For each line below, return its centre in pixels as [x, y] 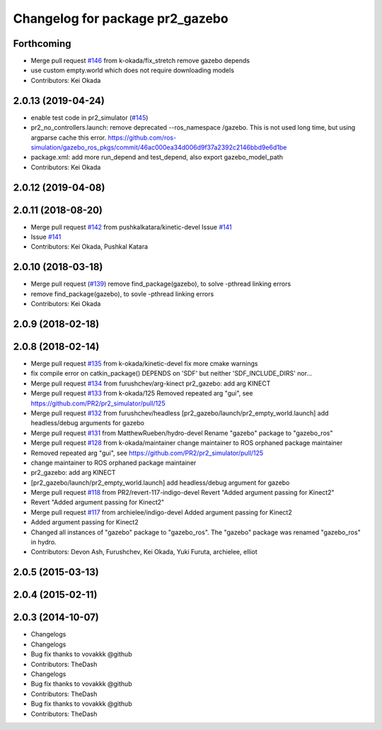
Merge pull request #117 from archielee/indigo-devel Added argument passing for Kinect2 [162, 512]
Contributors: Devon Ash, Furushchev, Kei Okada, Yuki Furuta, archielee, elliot [144, 552]
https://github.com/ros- [142, 137]
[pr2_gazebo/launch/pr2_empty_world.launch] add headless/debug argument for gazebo [160, 483]
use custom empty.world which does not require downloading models [133, 70]
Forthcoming [42, 44]
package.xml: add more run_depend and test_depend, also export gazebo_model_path [157, 157]
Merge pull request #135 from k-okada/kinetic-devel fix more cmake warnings [144, 364]
